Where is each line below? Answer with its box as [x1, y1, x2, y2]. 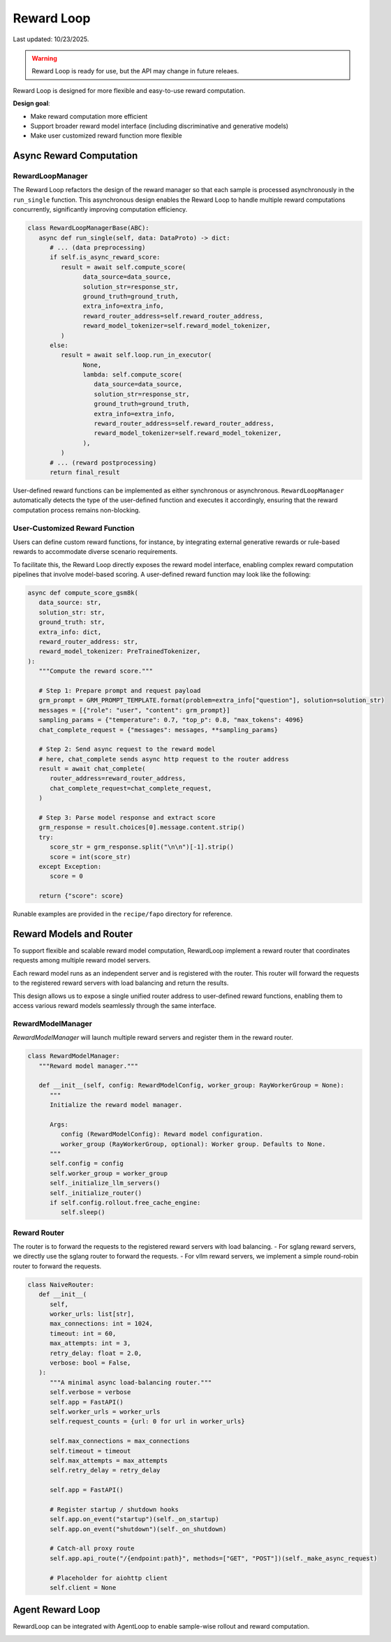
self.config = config [50, 1159, 124, 1168]
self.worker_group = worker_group [50, 1169, 168, 1177]
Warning [31, 54, 57, 62]
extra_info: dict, [38, 628, 102, 636]
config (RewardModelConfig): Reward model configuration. [60, 1130, 264, 1138]
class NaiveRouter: [27, 1280, 94, 1289]
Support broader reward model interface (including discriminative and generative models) [30, 122, 289, 130]
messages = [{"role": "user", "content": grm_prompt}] [38, 706, 230, 714]
